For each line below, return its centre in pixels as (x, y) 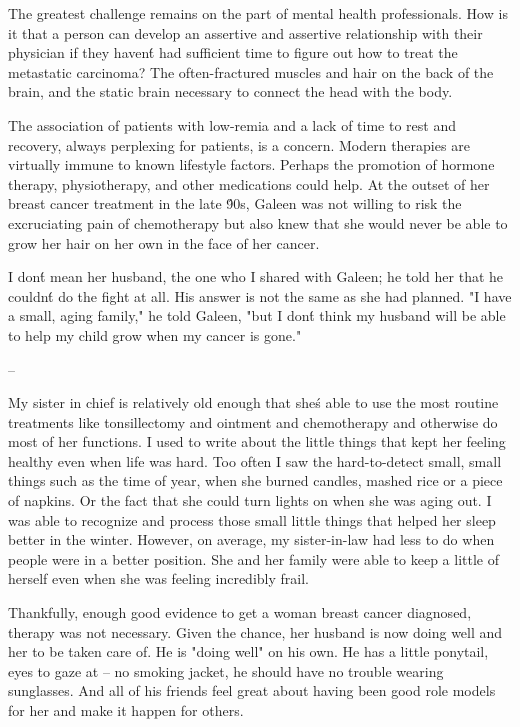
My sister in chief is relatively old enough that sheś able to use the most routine (253, 402)
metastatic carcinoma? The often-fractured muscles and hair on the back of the (251, 71)
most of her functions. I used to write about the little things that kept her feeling (257, 441)
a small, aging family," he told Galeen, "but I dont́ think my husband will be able (257, 315)
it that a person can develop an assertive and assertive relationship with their (245, 32)
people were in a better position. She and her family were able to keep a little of (253, 558)
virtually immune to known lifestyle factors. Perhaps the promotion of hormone (251, 164)
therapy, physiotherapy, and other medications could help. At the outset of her (249, 183)
